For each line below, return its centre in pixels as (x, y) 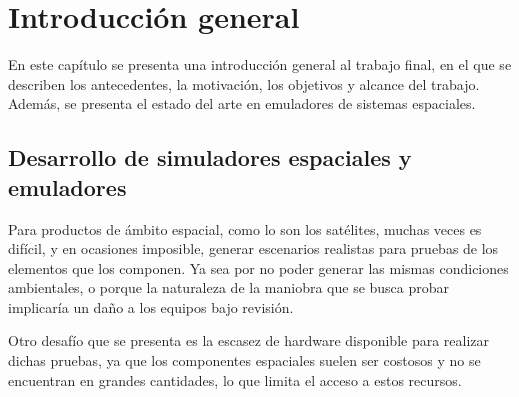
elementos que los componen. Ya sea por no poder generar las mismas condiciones (258, 267)
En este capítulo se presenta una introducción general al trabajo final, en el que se (260, 64)
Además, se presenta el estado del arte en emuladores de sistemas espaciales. (242, 103)
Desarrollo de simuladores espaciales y (210, 157)
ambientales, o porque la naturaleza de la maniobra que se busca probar (229, 287)
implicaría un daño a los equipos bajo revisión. (151, 306)
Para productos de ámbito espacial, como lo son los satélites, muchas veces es (245, 228)
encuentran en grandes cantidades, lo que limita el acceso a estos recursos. (235, 379)
